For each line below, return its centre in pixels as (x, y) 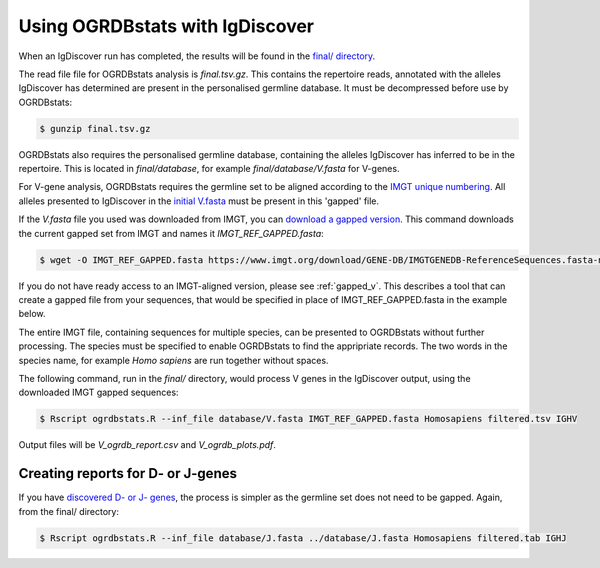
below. (32, 314)
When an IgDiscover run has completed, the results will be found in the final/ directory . (197, 56)
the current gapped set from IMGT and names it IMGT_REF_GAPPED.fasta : (171, 233)
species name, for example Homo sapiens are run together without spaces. (173, 360)
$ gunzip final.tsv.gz (95, 128)
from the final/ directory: (69, 511)
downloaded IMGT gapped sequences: (98, 392)
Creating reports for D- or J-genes (127, 473)
